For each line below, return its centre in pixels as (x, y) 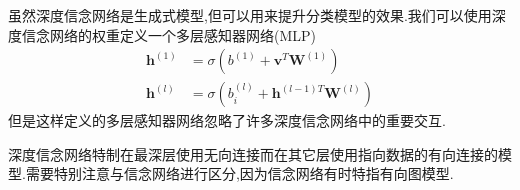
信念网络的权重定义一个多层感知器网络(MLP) (169, 34)
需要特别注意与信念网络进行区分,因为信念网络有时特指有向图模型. (239, 173)
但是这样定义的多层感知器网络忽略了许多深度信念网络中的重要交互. (227, 120)
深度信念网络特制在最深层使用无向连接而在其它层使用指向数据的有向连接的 (253, 153)
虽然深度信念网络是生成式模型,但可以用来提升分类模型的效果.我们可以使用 (250, 15)
